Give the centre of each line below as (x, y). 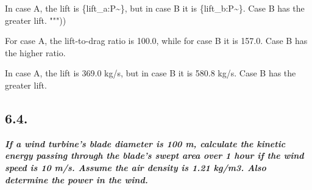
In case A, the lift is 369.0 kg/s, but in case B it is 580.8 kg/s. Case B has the (151, 73)
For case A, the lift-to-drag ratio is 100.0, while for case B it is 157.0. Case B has (156, 41)
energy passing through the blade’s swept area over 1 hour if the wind (154, 155)
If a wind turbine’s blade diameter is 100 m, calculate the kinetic (145, 143)
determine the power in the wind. (76, 179)
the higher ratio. (35, 52)
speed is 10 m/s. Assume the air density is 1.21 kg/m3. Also (136, 167)
